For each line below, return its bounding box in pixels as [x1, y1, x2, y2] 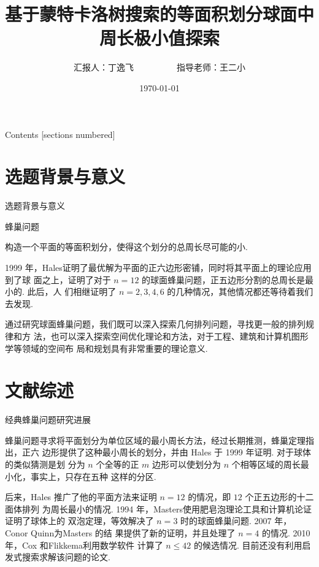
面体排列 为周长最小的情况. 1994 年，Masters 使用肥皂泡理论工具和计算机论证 [5, 502, 312, 515]
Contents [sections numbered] [5, 127, 115, 140]
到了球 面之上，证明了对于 [5, 273, 111, 286]
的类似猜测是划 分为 [5, 458, 85, 471]
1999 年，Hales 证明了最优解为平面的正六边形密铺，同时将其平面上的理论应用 [5, 261, 312, 273]
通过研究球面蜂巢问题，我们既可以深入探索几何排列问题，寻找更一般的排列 [5, 318, 306, 330]
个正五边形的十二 [245, 490, 314, 503]
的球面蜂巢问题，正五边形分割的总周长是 [142, 273, 306, 286]
